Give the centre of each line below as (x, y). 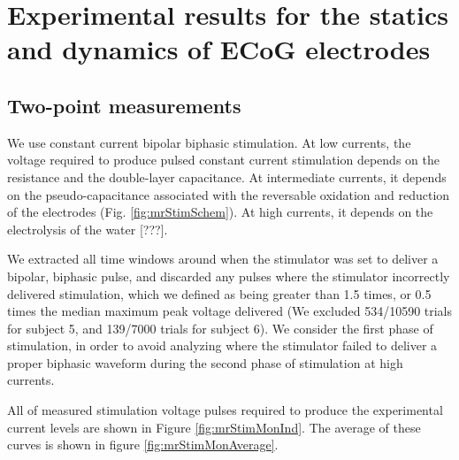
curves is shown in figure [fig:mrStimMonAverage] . (143, 445)
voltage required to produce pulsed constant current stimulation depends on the (223, 160)
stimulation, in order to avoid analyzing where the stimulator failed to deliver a (222, 345)
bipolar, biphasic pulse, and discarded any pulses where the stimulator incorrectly (229, 276)
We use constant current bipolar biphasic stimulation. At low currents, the (209, 142)
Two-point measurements (124, 105)
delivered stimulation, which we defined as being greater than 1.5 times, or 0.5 (219, 293)
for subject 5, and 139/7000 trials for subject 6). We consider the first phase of (220, 328)
